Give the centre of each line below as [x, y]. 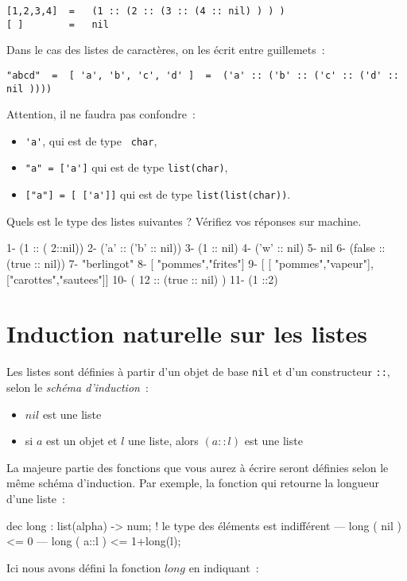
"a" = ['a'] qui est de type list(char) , [126, 167]
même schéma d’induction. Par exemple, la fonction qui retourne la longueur [193, 483]
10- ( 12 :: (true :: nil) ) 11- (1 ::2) [195, 279]
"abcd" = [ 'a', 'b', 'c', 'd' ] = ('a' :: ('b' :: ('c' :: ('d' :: [203, 75]
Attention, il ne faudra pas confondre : [101, 114]
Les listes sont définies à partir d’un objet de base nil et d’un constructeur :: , [198, 372]
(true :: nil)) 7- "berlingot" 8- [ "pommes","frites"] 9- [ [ [139, 263]
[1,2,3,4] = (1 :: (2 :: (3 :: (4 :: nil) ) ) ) [146, 11]
